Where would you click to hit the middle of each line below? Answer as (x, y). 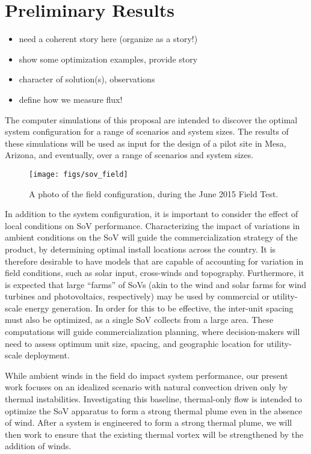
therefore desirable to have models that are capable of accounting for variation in (154, 261)
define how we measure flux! (71, 99)
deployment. (47, 355)
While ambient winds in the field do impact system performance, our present (146, 375)
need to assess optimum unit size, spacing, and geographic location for (134, 343)
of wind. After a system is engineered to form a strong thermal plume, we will (149, 422)
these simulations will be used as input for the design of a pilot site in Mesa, (146, 143)
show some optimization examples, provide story (108, 59)
